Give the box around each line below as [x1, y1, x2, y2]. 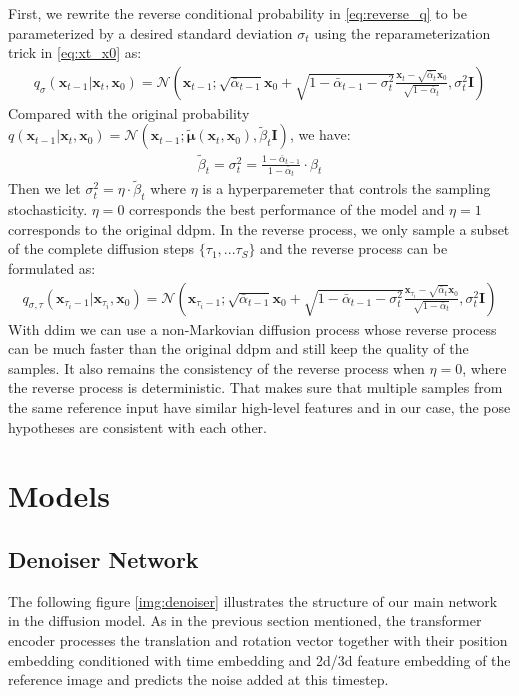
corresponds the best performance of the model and [129, 199, 445, 220]
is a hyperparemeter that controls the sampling [202, 178, 491, 199]
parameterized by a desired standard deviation [8, 22, 293, 43]
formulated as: [8, 257, 96, 278]
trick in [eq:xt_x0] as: [8, 42, 142, 63]
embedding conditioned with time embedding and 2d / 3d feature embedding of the [8, 649, 511, 670]
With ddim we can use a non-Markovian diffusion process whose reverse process [8, 318, 497, 339]
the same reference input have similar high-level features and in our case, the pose [8, 396, 511, 417]
